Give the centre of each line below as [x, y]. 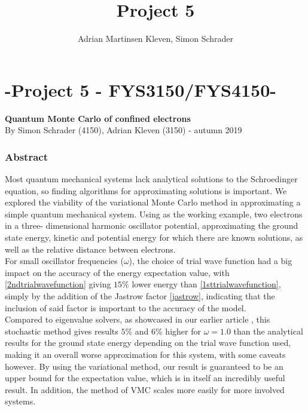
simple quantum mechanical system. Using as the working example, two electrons [154, 214]
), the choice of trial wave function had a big [211, 261]
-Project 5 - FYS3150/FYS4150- [141, 89]
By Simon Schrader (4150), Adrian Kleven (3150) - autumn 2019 [123, 130]
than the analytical [268, 331]
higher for [183, 331]
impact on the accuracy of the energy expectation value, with [117, 272]
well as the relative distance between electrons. [90, 249]
